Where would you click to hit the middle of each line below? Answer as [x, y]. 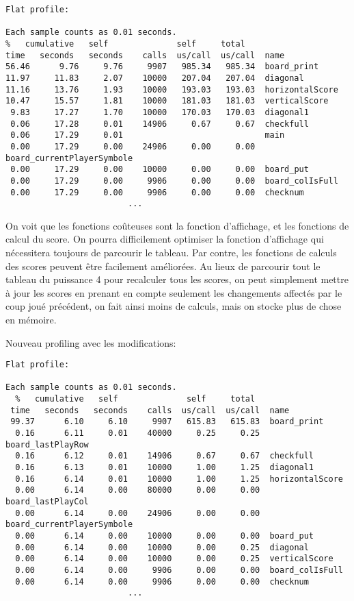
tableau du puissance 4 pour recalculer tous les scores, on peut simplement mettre [177, 279]
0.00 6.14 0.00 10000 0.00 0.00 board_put [165, 536]
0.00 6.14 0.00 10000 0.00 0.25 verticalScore [174, 559]
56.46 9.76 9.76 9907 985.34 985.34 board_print [162, 67]
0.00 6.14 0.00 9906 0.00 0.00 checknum [162, 581]
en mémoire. [31, 319]
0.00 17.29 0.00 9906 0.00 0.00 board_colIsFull [174, 181]
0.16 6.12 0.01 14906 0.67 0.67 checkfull [165, 456]
